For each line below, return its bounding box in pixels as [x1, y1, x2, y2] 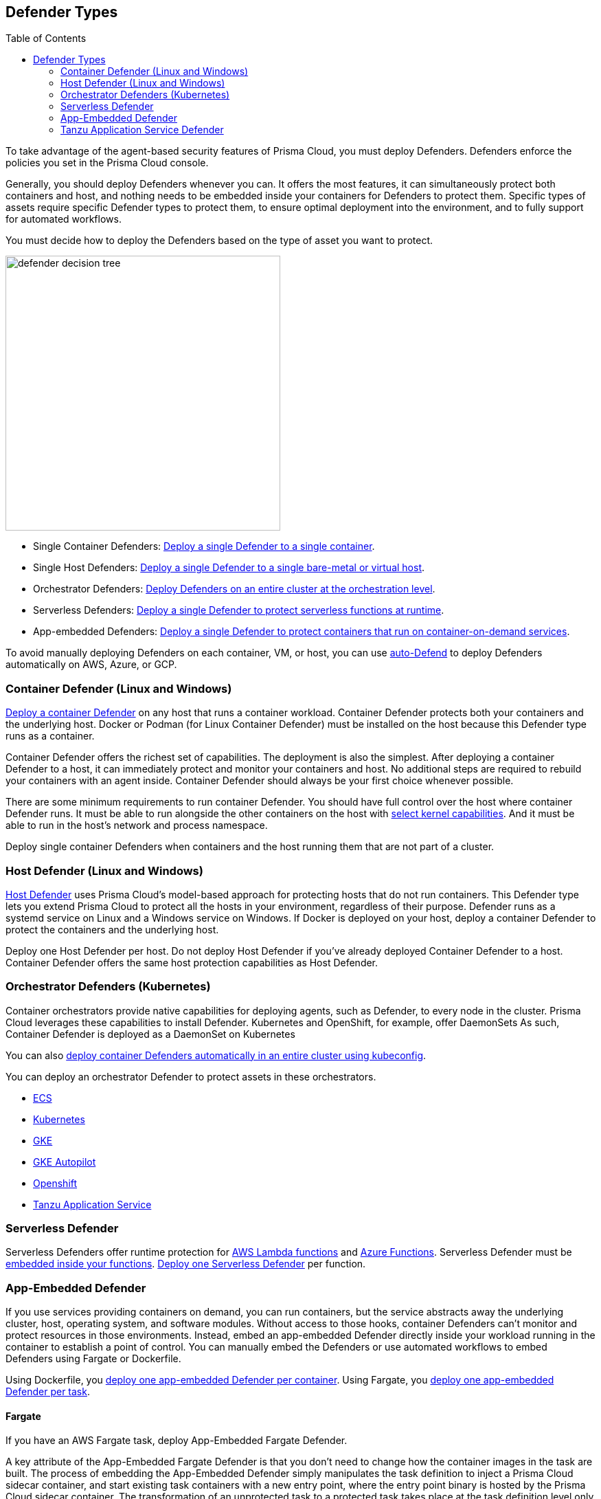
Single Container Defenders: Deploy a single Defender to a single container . [33, 540, 375, 553]
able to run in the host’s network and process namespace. [5, 819, 268, 832]
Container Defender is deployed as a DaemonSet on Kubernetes [5, 1028, 295, 1040]
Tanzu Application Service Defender [60, 124, 224, 136]
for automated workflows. [5, 213, 122, 225]
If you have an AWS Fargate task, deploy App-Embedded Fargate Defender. [5, 1434, 348, 1447]
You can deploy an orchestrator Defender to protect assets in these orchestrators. [5, 1070, 376, 1082]
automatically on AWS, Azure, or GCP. [5, 658, 177, 671]
